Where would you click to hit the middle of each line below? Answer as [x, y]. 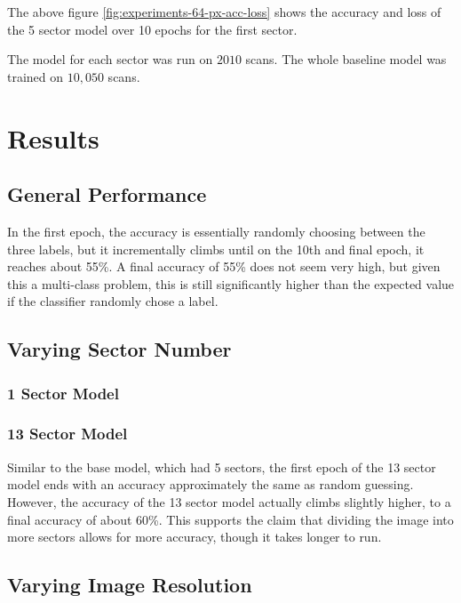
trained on [36, 76]
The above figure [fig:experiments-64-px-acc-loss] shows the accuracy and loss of [224, 12]
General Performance [107, 194]
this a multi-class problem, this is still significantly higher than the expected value [231, 283]
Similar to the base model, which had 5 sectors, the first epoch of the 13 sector [222, 466]
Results [53, 137]
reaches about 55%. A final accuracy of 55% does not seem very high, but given [224, 266]
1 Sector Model [63, 393]
